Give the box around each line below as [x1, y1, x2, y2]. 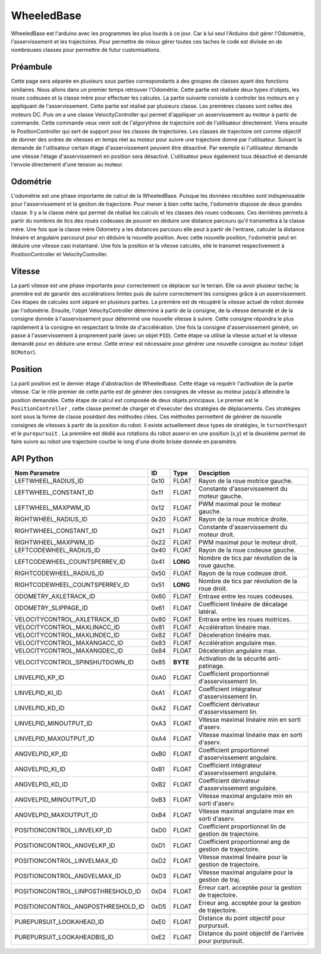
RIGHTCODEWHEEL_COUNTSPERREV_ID [14, 581, 130, 589]
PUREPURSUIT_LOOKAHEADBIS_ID [14, 933, 114, 941]
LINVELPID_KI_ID [14, 689, 62, 697]
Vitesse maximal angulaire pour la [198, 868, 293, 877]
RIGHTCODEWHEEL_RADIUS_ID [14, 569, 104, 577]
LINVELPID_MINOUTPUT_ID [14, 719, 93, 728]
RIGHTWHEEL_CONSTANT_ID [14, 527, 98, 535]
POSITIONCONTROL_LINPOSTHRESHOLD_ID [14, 887, 141, 896]
